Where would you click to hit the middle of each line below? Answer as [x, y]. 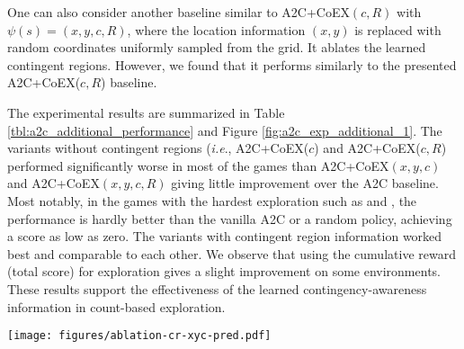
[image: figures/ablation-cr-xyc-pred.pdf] [139, 336]
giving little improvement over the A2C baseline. [305, 183]
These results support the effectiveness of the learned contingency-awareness [217, 288]
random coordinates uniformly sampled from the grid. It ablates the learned [217, 47]
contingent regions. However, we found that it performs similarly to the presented [232, 64]
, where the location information [216, 29]
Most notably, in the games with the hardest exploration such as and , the [212, 200]
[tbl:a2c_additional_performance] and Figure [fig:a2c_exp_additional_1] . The [225, 130]
